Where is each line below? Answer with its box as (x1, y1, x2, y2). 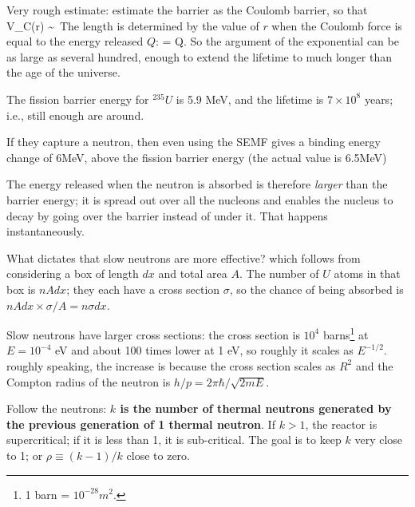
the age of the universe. (6, 64, 121, 81)
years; (364, 90, 393, 107)
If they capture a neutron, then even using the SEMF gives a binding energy (6, 133, 381, 150)
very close (354, 431, 403, 448)
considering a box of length (6, 265, 139, 282)
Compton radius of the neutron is (6, 373, 171, 390)
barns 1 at (322, 324, 369, 343)
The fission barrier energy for (6, 90, 149, 107)
